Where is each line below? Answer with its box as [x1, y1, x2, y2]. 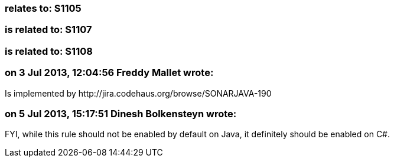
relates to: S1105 [5, 2, 82, 14]
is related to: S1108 [5, 45, 93, 57]
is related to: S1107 [5, 24, 92, 36]
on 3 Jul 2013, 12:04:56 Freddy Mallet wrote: [5, 67, 214, 79]
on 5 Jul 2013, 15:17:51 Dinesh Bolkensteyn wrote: [5, 107, 237, 120]
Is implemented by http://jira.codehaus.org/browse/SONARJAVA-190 [5, 88, 272, 98]
